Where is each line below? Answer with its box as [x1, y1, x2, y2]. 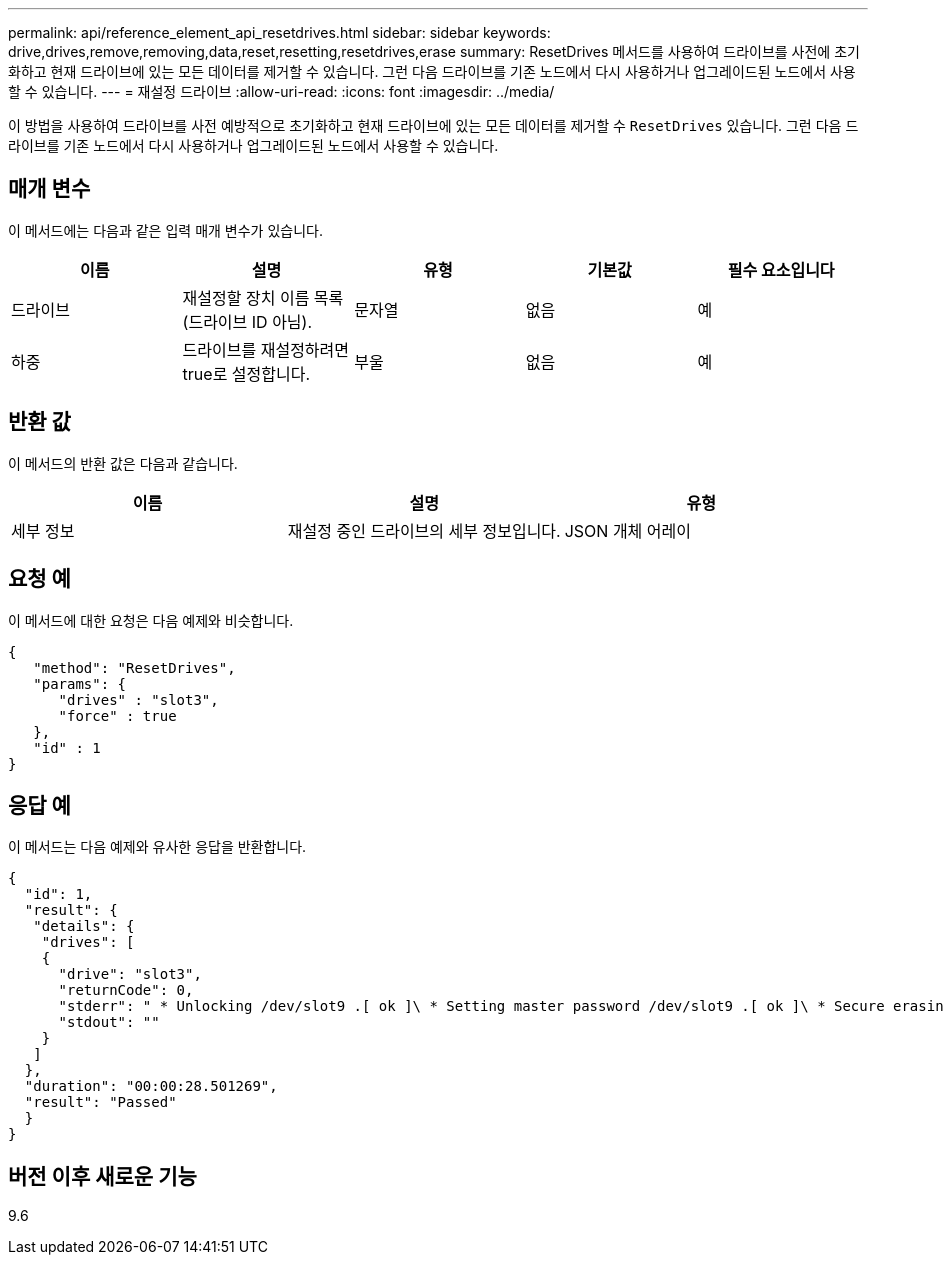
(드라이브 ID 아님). [182, 311, 313, 332]
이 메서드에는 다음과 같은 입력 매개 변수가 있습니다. [8, 221, 323, 239]
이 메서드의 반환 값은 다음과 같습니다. [8, 454, 238, 472]
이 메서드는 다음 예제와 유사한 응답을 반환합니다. [8, 838, 307, 856]
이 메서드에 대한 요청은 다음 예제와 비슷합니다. [8, 611, 294, 629]
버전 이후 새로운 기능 [8, 1163, 197, 1189]
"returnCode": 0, [58, 982, 194, 999]
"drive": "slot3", [58, 966, 202, 983]
